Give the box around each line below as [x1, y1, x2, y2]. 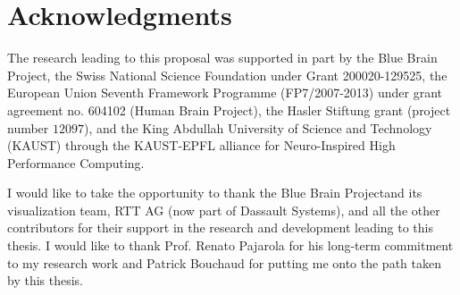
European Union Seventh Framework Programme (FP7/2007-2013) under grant [7, 83, 443, 102]
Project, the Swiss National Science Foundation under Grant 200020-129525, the [7, 65, 447, 84]
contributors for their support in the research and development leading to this [7, 218, 434, 237]
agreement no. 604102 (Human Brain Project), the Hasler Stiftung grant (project [7, 100, 451, 119]
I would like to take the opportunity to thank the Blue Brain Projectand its [7, 183, 422, 202]
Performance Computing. [7, 153, 145, 172]
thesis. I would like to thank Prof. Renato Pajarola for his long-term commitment [7, 236, 454, 255]
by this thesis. [7, 271, 84, 290]
